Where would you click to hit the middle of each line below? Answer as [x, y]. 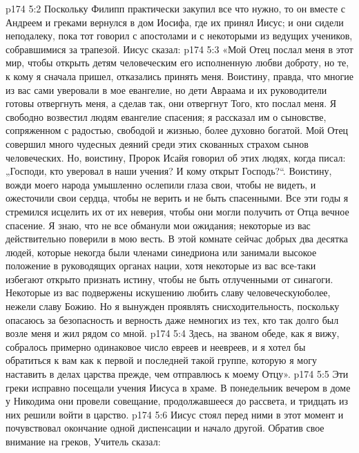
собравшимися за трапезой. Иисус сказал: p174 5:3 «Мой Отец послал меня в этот [179, 49]
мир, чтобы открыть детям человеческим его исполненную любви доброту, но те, [177, 62]
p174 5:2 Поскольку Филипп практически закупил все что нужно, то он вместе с [175, 8]
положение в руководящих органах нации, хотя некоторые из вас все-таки [161, 266]
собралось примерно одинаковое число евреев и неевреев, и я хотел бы [156, 346]
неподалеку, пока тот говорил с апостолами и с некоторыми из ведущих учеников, [179, 36]
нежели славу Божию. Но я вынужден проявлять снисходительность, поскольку [173, 306]
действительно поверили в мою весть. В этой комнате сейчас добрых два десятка [177, 239]
